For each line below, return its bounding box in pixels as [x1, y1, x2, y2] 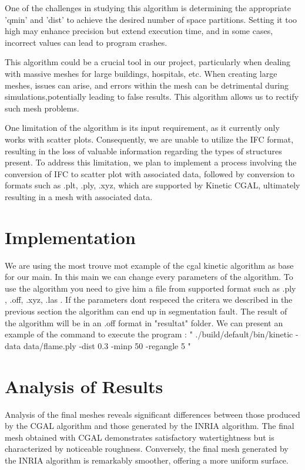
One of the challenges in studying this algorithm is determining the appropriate [5, 2, 291, 13]
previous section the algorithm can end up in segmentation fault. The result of [5, 305, 287, 317]
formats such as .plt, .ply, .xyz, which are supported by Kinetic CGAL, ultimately [5, 179, 300, 191]
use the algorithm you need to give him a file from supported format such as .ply [5, 282, 296, 294]
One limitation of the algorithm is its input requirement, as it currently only [5, 121, 280, 134]
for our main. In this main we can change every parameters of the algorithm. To [5, 270, 293, 283]
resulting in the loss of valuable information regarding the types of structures [5, 144, 282, 157]
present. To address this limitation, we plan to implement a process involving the [5, 156, 297, 168]
